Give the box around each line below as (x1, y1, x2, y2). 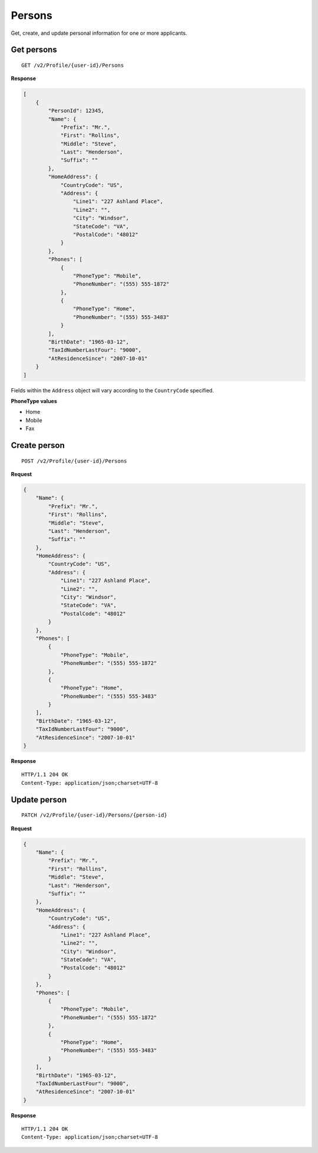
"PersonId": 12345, (48, 107, 104, 114)
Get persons (11, 45, 57, 55)
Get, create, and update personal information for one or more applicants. (11, 30, 188, 37)
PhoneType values (11, 397, 57, 404)
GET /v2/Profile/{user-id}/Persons (21, 62, 124, 68)
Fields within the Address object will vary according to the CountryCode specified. (11, 386, 214, 394)
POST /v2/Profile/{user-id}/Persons (21, 457, 127, 464)
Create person (11, 440, 65, 450)
